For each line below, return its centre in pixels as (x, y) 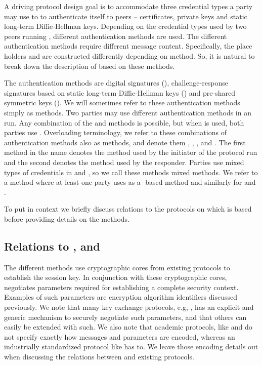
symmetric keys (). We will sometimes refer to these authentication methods (122, 103)
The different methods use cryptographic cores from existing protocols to (117, 267)
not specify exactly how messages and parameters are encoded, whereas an (120, 336)
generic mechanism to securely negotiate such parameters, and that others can (125, 317)
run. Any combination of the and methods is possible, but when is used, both (124, 122)
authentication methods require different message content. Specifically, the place (128, 46)
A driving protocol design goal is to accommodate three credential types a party (128, 6)
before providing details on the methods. (67, 218)
